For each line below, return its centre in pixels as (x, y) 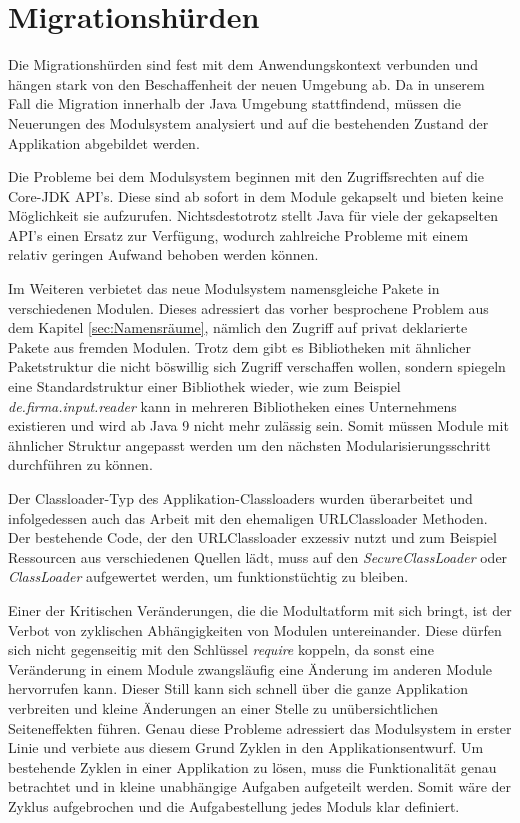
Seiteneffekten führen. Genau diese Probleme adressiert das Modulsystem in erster (260, 727)
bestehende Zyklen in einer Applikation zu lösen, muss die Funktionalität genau (252, 766)
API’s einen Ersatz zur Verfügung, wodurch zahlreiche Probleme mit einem (238, 234)
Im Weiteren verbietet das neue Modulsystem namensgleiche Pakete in (224, 288)
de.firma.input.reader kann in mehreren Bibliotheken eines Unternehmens (232, 405)
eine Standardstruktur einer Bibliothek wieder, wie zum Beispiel (204, 386)
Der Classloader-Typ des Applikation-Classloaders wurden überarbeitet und (240, 498)
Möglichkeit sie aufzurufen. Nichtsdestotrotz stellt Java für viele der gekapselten (253, 215)
